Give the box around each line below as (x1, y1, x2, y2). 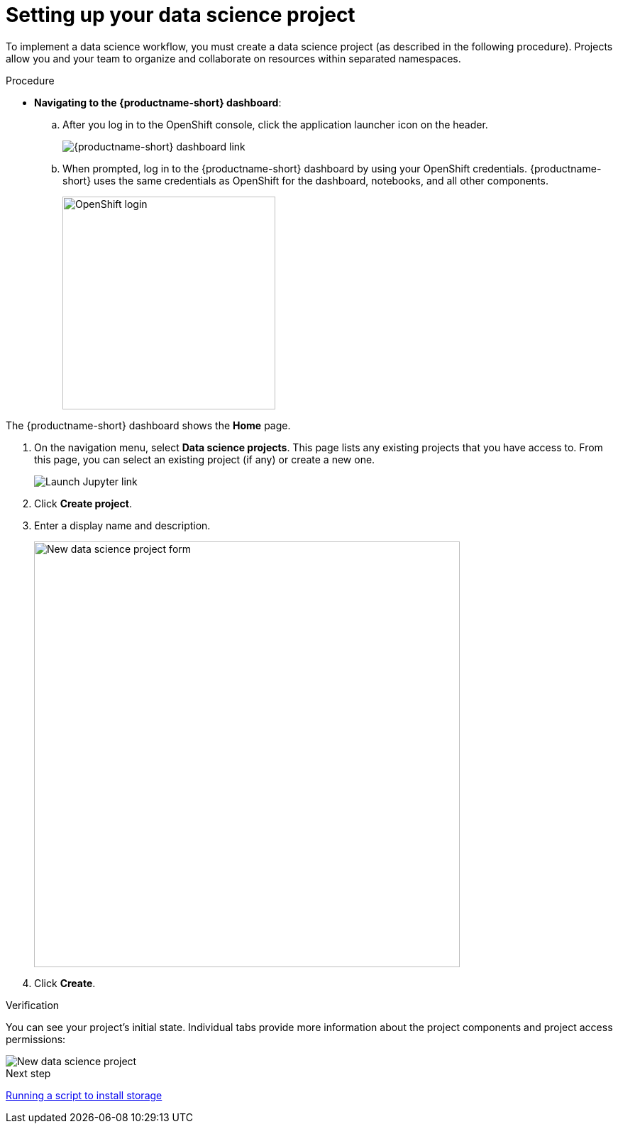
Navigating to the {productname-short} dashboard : (34, 96, 282, 109)
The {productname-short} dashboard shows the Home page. (6, 419, 291, 431)
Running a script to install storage (6, 1089, 162, 1101)
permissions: (6, 1032, 66, 1045)
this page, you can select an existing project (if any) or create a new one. (34, 453, 375, 466)
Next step (6, 1067, 51, 1079)
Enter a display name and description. (34, 519, 211, 532)
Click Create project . (34, 497, 132, 510)
